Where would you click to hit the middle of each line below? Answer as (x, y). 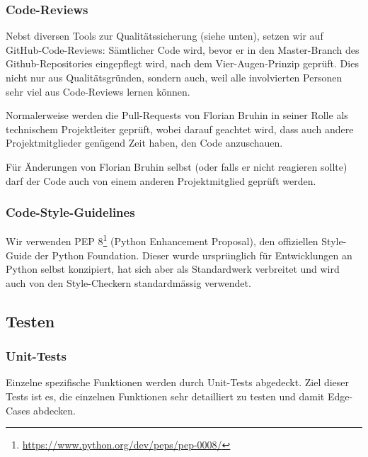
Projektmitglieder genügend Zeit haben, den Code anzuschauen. (144, 143)
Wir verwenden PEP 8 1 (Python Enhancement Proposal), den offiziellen (162, 240)
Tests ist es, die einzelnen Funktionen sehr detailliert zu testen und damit (165, 396)
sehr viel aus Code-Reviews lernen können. (98, 91)
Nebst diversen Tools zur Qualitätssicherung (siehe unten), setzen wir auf (165, 36)
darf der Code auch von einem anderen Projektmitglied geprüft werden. (161, 180)
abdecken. (54, 410)
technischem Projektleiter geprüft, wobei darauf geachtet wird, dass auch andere (180, 129)
